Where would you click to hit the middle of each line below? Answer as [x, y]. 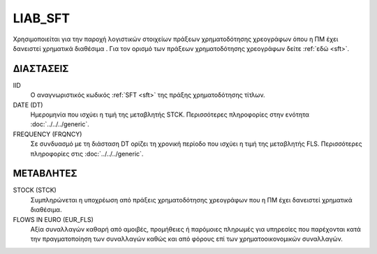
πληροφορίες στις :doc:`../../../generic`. [87, 154]
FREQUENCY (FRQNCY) [47, 134]
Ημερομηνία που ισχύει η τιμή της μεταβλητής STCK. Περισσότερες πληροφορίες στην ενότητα [170, 114]
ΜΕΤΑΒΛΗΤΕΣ [45, 173]
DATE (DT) [28, 105]
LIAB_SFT [41, 18]
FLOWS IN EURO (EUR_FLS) [53, 219]
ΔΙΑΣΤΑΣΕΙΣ [41, 69]
